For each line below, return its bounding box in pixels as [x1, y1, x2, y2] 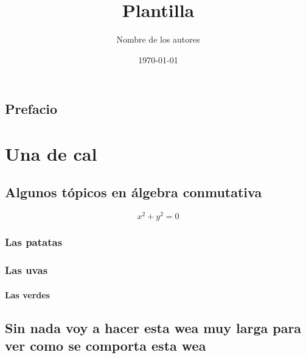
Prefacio [5, 99, 58, 118]
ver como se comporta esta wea [5, 336, 206, 355]
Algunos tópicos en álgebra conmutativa [5, 183, 262, 202]
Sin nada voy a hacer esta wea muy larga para [5, 318, 302, 337]
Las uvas [5, 262, 48, 278]
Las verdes [5, 288, 50, 301]
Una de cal [5, 141, 97, 166]
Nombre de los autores [116, 33, 200, 46]
